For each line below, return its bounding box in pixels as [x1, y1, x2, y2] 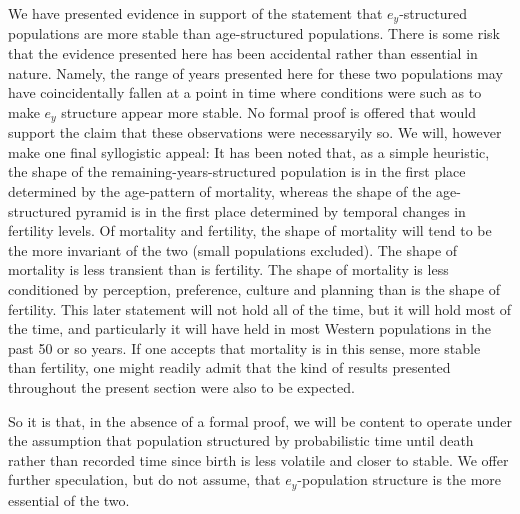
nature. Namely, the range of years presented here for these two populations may [8, 62, 503, 83]
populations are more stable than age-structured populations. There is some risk [8, 23, 500, 44]
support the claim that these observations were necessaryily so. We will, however [8, 122, 502, 143]
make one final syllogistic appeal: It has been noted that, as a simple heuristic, [8, 141, 490, 162]
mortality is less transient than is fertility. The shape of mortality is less [8, 259, 449, 280]
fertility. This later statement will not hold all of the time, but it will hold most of [8, 298, 512, 319]
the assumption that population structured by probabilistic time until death [8, 430, 474, 451]
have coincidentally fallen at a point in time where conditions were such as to [8, 82, 482, 103]
